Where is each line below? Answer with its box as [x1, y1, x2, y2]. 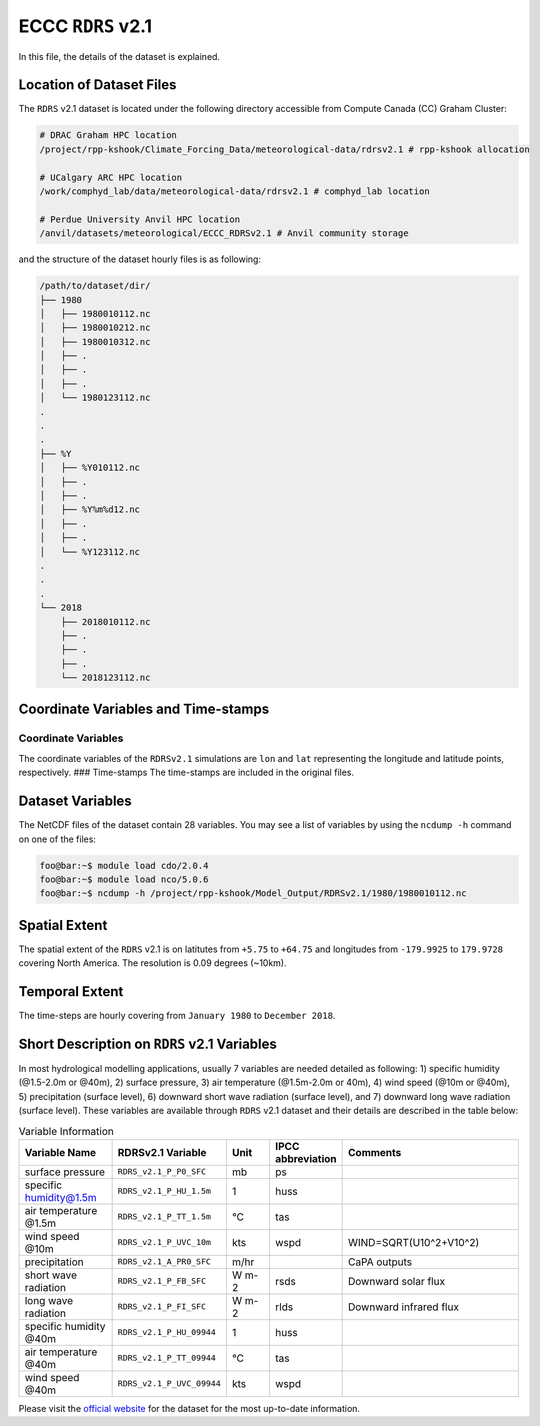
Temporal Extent [18, 983, 124, 1000]
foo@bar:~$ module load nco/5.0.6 [39, 873, 209, 885]
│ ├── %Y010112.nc [39, 462, 140, 474]
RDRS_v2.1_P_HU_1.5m [117, 1186, 212, 1197]
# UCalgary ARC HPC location [39, 171, 183, 183]
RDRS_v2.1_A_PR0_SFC [117, 1256, 212, 1267]
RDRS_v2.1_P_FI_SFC [117, 1301, 207, 1312]
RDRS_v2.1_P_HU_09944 [117, 1327, 217, 1338]
